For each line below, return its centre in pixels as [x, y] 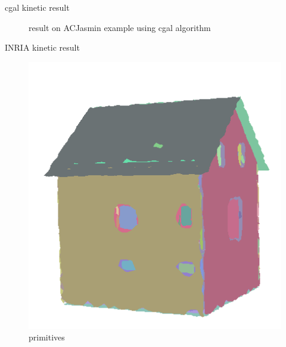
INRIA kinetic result [42, 47]
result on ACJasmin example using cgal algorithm [120, 27]
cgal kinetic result [37, 7]
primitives [47, 337]
